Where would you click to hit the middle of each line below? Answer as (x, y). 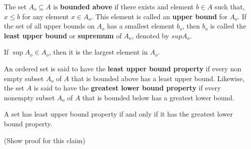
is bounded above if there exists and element (124, 6)
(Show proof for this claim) (45, 140)
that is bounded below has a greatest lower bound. (158, 97)
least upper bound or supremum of (63, 35)
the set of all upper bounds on (49, 26)
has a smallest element (141, 26)
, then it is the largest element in (99, 52)
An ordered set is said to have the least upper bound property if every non (123, 68)
